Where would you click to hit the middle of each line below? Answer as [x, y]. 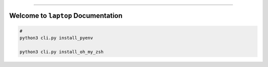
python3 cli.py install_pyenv [56, 38]
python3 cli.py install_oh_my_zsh [62, 52]
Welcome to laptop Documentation [66, 16]
